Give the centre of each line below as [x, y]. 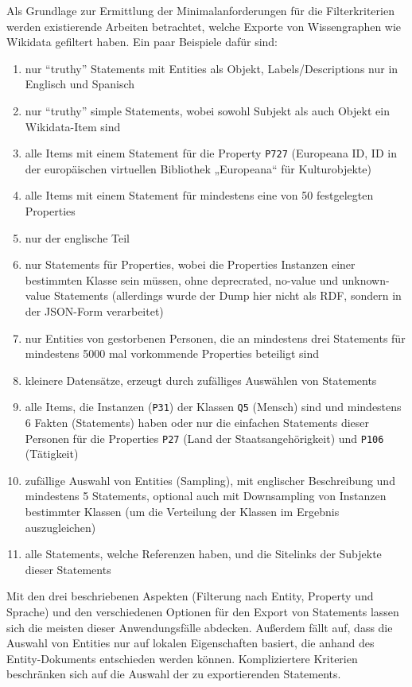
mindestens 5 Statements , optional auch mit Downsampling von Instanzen [206, 496]
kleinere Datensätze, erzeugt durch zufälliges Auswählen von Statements [201, 380]
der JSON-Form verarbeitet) [94, 311]
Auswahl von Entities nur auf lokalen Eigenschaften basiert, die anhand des [190, 643]
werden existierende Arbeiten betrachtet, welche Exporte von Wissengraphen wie [204, 26]
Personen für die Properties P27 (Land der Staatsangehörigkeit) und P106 [204, 438]
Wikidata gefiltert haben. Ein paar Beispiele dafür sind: [142, 42]
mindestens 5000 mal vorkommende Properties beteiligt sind [172, 353]
